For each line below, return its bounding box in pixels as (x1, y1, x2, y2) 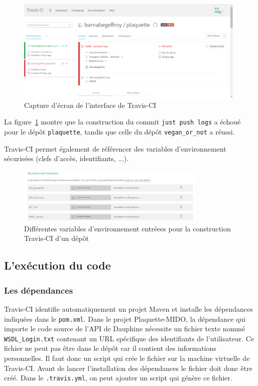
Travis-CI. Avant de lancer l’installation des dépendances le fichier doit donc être (4, 362, 252, 373)
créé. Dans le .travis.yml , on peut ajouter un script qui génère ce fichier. (4, 372, 232, 383)
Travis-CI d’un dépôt (24, 233, 89, 243)
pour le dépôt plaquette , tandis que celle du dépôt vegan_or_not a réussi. (4, 126, 235, 137)
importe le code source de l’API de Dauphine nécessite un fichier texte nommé (4, 323, 245, 334)
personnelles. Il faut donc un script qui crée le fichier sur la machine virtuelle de (4, 353, 250, 363)
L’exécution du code (4, 258, 111, 273)
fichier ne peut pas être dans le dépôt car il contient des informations (4, 343, 216, 353)
